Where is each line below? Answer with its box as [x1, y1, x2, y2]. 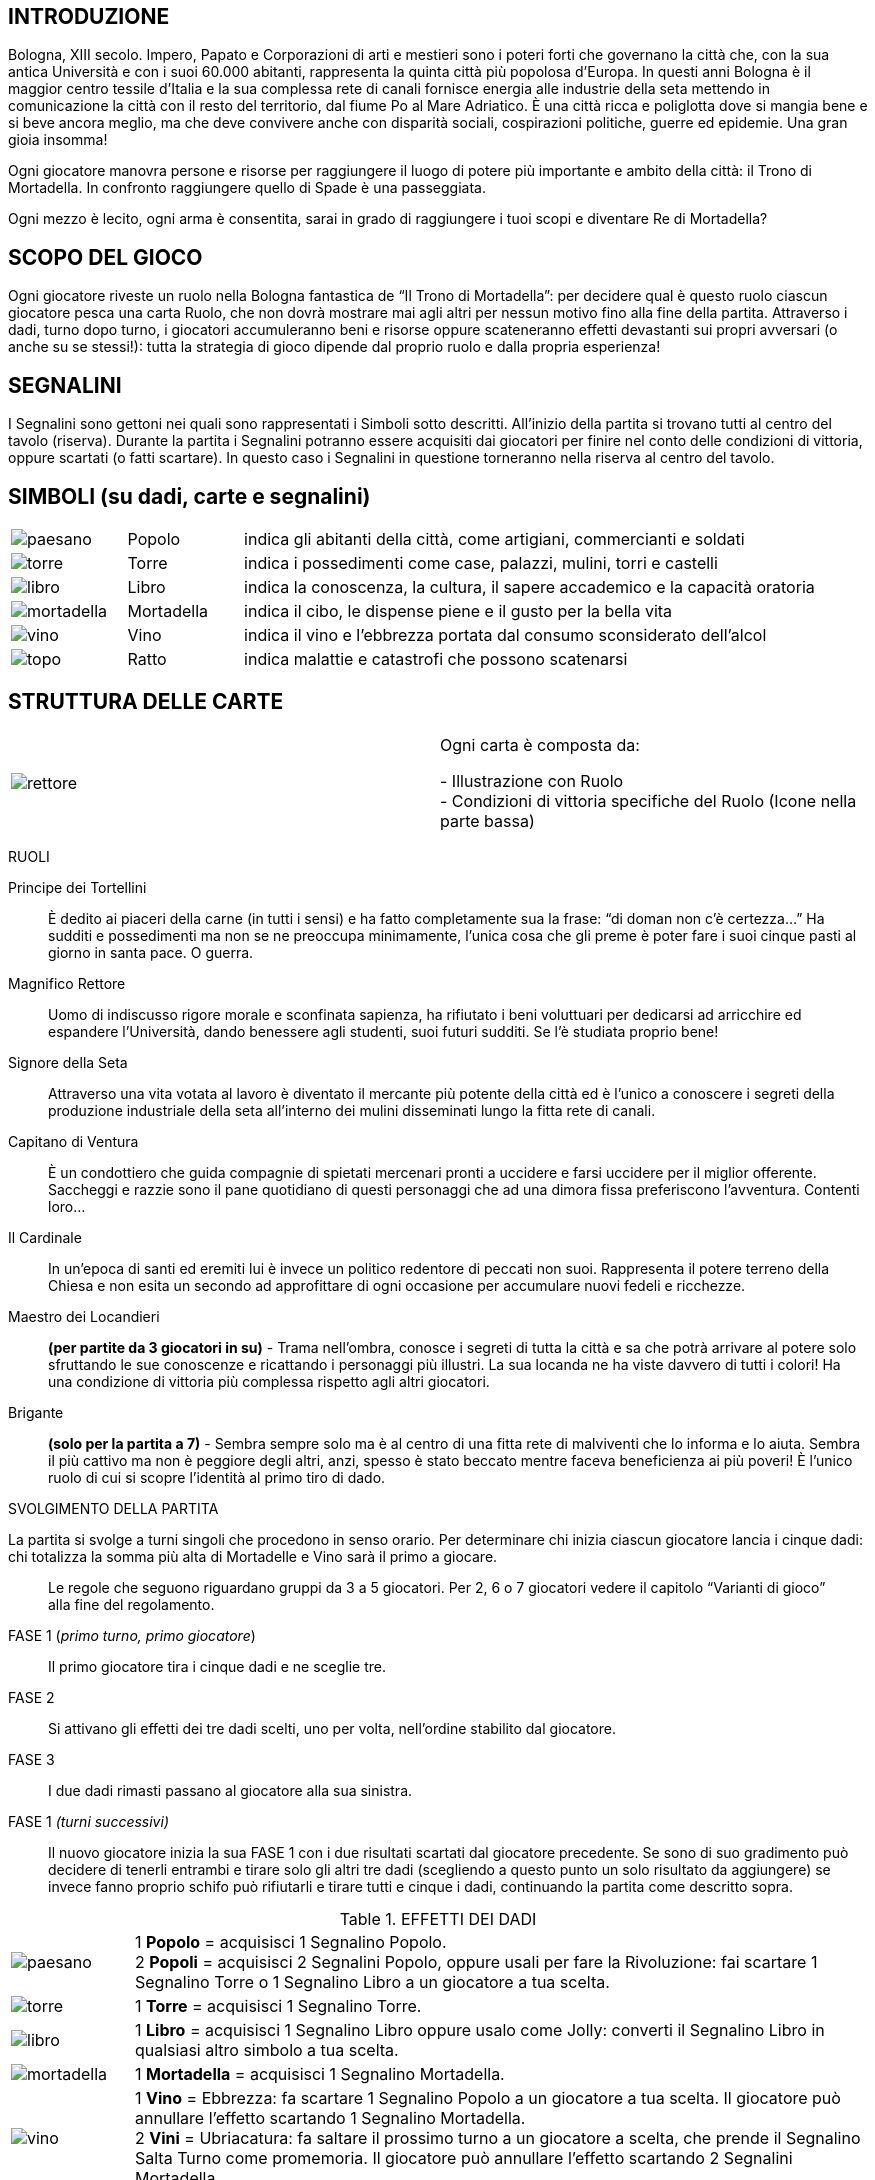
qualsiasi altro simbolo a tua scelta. [134, 2039, 399, 2060]
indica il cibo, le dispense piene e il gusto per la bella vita [244, 600, 673, 621]
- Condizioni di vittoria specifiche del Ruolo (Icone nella [440, 790, 857, 811]
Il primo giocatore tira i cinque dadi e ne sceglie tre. [48, 1657, 387, 1675]
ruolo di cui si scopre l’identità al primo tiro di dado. [48, 1468, 386, 1486]
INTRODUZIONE [8, 4, 170, 29]
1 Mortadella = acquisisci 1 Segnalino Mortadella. [134, 2063, 505, 2084]
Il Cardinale [8, 1228, 82, 1246]
